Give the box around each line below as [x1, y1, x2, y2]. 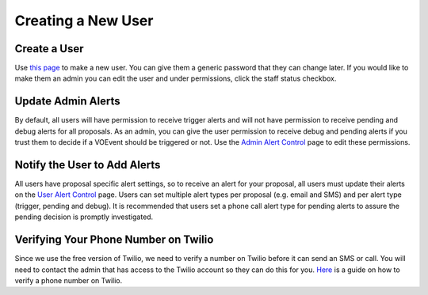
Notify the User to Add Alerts [14, 158, 161, 172]
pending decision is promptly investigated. [14, 212, 154, 221]
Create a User [14, 42, 84, 55]
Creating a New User [14, 12, 154, 29]
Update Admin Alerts [14, 95, 120, 108]
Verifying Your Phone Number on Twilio [14, 233, 214, 247]
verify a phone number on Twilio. [14, 275, 123, 285]
